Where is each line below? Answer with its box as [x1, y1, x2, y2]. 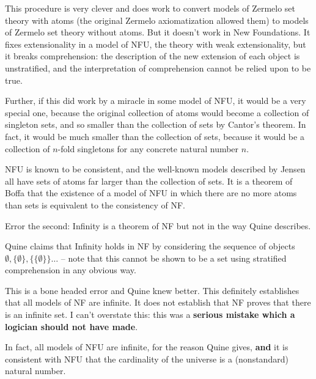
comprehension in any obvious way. [5, 263, 136, 276]
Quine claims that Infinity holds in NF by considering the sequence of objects [5, 240, 295, 252]
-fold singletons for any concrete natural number [57, 142, 239, 155]
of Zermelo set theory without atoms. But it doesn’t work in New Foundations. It [5, 26, 310, 39]
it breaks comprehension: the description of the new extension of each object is [5, 50, 300, 62]
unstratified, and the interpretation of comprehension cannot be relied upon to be [5, 61, 311, 74]
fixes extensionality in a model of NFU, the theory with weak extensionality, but [5, 37, 306, 50]
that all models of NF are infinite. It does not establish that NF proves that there [5, 296, 311, 309]
